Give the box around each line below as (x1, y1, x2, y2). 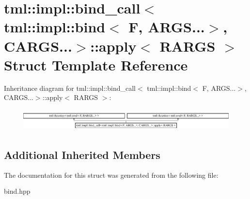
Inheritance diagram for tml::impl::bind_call (4, 83, 136, 93)
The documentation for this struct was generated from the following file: (4, 170, 219, 180)
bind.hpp (4, 186, 31, 196)
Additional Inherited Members (4, 147, 160, 162)
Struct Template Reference (4, 55, 188, 74)
